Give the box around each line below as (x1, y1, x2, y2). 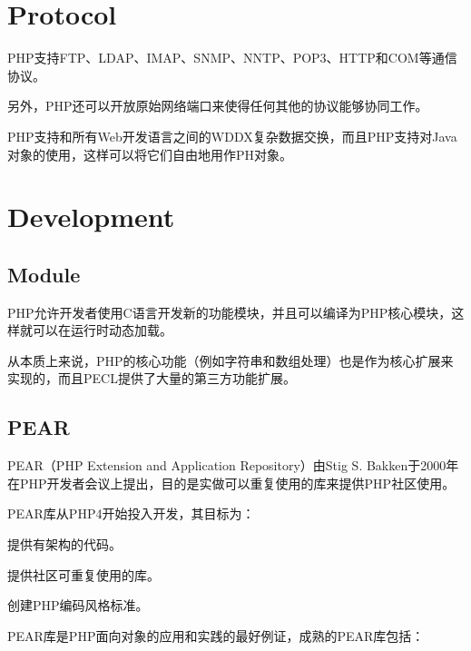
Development (7, 198, 175, 235)
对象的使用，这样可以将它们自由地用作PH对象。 (7, 144, 293, 163)
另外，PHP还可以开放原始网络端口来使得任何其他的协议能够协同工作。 (7, 96, 428, 115)
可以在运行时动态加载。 (32, 321, 172, 340)
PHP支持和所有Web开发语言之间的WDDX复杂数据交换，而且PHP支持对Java (7, 126, 457, 145)
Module (7, 260, 81, 288)
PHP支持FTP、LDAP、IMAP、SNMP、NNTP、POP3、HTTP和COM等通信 (7, 48, 457, 67)
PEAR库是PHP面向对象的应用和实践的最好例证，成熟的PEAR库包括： (7, 626, 425, 645)
